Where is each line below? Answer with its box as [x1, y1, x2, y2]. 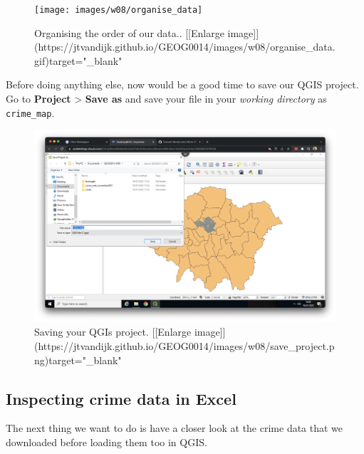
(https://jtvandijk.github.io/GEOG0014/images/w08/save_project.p [34, 339, 335, 354]
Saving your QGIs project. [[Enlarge [34, 324, 192, 339]
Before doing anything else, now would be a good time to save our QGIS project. [6, 77, 359, 92]
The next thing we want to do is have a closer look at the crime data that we [6, 421, 343, 435]
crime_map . [6, 105, 55, 120]
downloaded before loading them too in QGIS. [6, 435, 207, 449]
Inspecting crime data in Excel [6, 387, 236, 409]
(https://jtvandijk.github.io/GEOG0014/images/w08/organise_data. [34, 39, 336, 54]
